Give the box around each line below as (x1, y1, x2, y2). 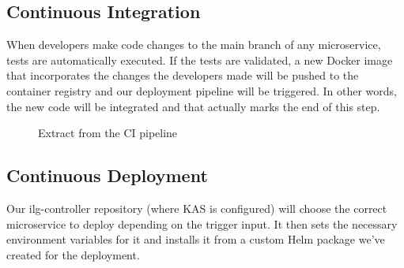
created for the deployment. (6, 246, 140, 262)
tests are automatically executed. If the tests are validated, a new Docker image (6, 51, 393, 68)
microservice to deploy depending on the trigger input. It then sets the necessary (6, 215, 398, 232)
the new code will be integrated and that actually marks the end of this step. (6, 98, 380, 114)
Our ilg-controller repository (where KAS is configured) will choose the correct (6, 199, 387, 216)
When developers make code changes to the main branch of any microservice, (6, 36, 381, 53)
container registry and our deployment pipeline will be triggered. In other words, (6, 82, 398, 99)
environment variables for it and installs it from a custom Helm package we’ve (6, 231, 385, 248)
